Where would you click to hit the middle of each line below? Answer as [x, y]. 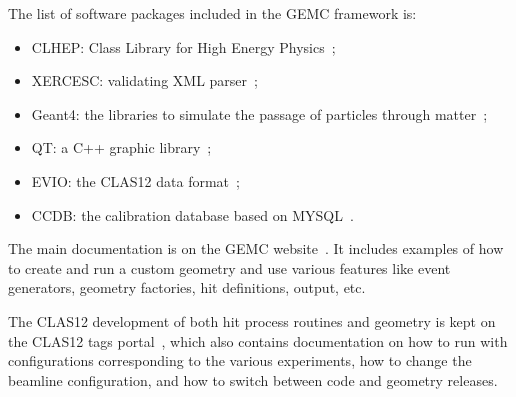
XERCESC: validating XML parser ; [144, 80]
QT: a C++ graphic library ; [121, 147]
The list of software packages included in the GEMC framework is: [212, 13]
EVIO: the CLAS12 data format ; [135, 180]
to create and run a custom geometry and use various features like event [229, 267]
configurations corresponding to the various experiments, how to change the [240, 360]
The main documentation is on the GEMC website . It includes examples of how [256, 248]
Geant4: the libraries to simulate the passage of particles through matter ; [259, 113]
